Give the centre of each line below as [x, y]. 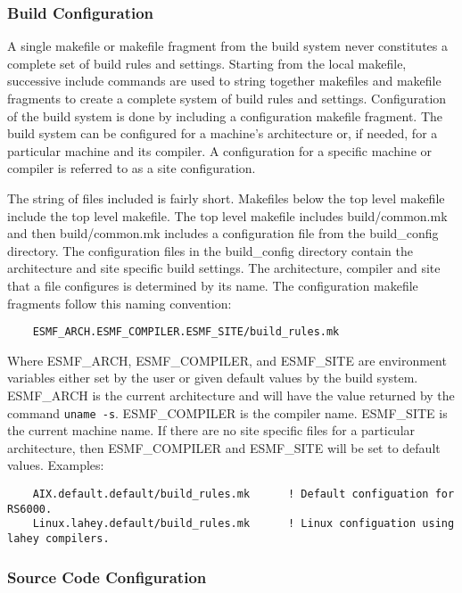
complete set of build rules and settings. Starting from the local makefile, [207, 63]
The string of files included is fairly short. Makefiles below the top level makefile [226, 198]
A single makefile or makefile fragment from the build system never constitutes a [227, 46]
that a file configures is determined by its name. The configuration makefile [213, 285]
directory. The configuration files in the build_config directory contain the [210, 250]
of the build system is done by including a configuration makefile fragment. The [225, 115]
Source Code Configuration [107, 577]
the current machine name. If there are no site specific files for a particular [211, 430]
